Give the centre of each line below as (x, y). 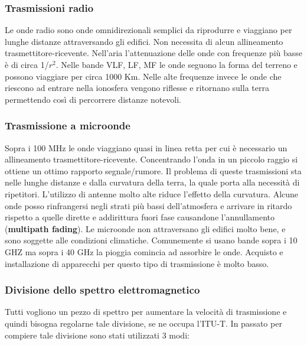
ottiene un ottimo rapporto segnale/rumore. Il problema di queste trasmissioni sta (153, 170)
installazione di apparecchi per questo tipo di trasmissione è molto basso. (137, 263)
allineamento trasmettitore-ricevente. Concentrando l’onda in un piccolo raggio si (151, 159)
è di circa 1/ (27, 64)
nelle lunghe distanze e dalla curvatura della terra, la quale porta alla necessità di (152, 182)
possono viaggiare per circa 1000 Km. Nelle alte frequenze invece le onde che (143, 76)
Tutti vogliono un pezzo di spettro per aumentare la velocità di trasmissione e (146, 312)
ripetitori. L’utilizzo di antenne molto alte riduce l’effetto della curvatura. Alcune (152, 193)
